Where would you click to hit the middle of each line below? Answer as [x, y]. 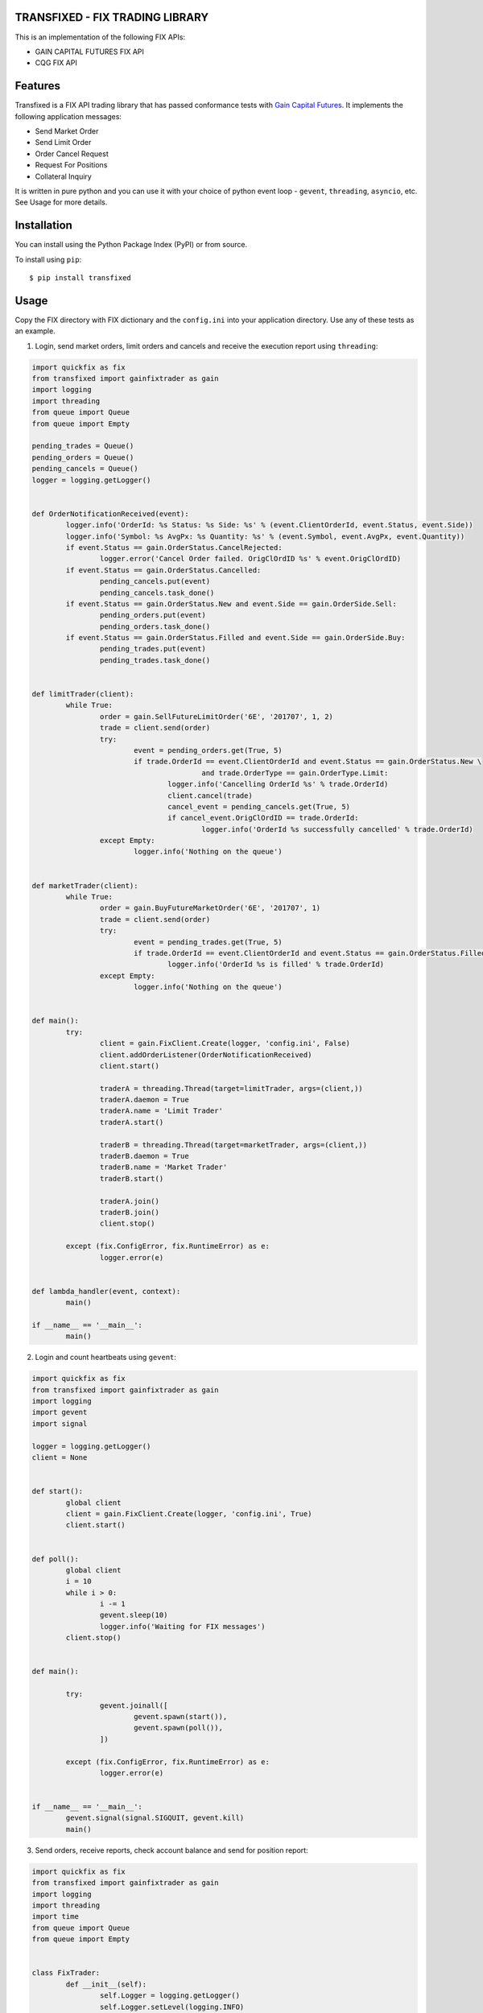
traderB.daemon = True [144, 1156]
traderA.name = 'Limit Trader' [161, 1111]
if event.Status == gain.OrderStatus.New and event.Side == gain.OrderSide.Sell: [231, 603]
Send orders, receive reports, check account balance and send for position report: [172, 1850]
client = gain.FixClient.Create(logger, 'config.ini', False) [225, 1044]
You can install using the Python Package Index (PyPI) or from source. [131, 245]
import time [56, 1917]
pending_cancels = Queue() [85, 469]
